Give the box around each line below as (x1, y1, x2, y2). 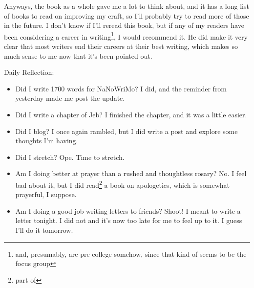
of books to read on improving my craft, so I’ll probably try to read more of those (4, 10, 249, 21)
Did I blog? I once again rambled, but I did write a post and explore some (15, 126, 238, 136)
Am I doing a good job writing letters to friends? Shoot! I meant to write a (15, 205, 241, 216)
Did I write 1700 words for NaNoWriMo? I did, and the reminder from (15, 83, 227, 93)
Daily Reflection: (4, 67, 54, 77)
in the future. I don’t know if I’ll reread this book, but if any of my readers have (4, 20, 244, 30)
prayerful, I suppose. (15, 189, 77, 199)
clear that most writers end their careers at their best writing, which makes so (4, 41, 238, 51)
